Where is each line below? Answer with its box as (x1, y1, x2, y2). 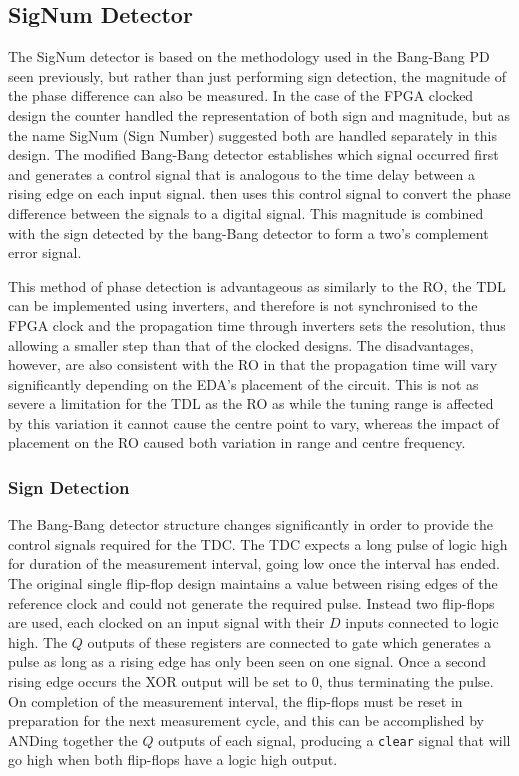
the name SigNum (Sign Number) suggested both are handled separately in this (8, 124, 497, 145)
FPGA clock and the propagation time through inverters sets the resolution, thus (8, 314, 506, 335)
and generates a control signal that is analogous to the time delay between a (8, 163, 476, 184)
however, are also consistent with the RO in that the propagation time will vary (8, 354, 498, 375)
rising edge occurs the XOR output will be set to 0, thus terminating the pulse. (8, 671, 494, 692)
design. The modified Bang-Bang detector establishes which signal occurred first (8, 144, 499, 165)
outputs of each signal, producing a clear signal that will (158, 729, 511, 750)
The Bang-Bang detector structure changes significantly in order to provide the (8, 514, 494, 535)
